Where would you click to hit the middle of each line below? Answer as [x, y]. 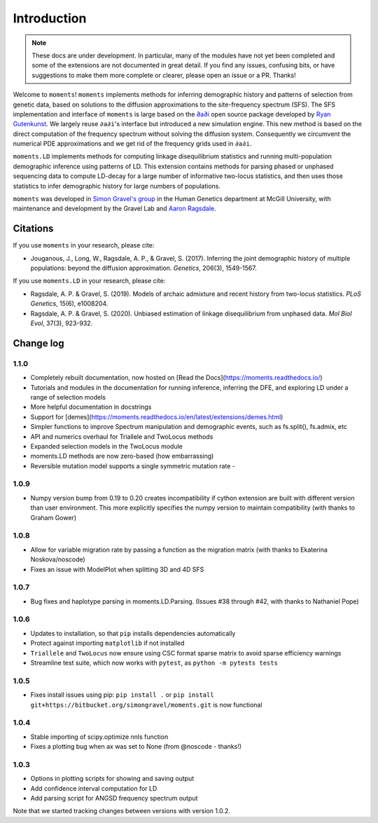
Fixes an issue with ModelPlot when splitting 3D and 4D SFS [117, 569]
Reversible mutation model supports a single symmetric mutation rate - [133, 465]
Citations [33, 229]
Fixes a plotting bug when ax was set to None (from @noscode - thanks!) [136, 747]
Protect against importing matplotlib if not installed [107, 643]
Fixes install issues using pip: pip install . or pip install [122, 695]
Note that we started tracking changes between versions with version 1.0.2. [122, 811]
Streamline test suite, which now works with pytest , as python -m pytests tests [154, 663]
